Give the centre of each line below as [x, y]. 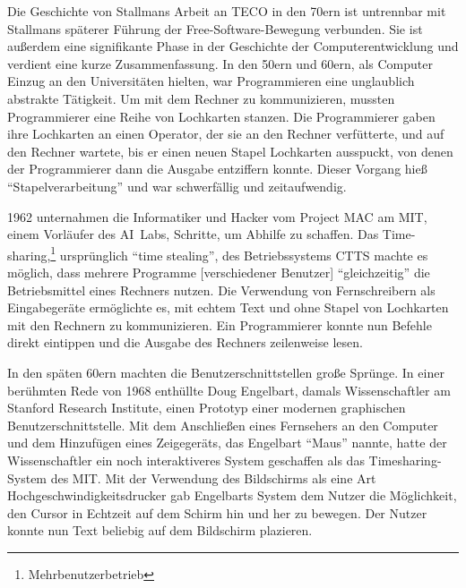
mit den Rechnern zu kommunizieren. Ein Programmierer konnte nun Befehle [220, 324]
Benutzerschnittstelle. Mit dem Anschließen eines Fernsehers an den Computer [223, 425]
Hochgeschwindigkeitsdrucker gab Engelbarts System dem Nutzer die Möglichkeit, [232, 495]
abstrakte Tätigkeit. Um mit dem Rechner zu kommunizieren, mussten [201, 98]
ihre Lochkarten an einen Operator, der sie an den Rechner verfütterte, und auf [226, 134]
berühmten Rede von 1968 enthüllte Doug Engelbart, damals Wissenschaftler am [229, 390]
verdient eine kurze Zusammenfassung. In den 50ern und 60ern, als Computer [220, 63]
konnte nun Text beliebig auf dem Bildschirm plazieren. [160, 530]
